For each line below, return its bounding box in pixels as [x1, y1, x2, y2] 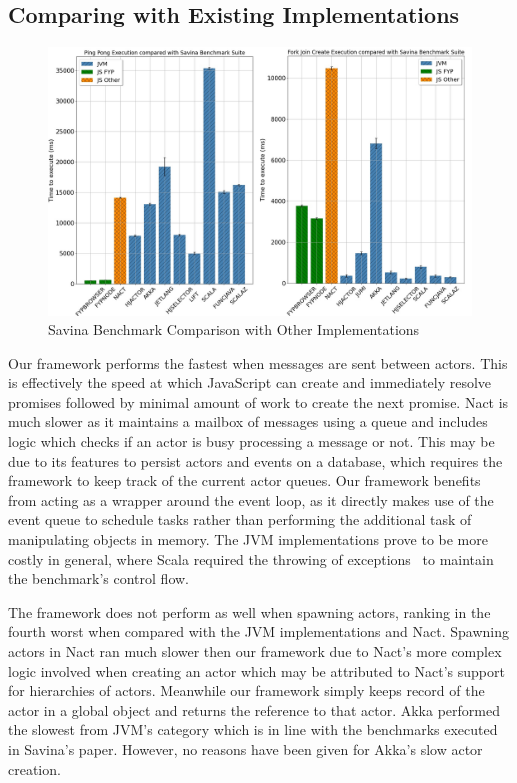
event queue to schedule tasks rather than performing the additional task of [8, 509, 472, 530]
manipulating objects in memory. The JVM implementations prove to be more [8, 529, 488, 550]
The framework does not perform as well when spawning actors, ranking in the [8, 601, 491, 622]
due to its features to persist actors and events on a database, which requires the [8, 450, 503, 471]
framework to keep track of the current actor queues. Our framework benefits [8, 470, 481, 491]
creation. [8, 758, 61, 779]
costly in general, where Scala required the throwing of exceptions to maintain [8, 548, 494, 569]
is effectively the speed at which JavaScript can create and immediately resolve [8, 372, 492, 393]
